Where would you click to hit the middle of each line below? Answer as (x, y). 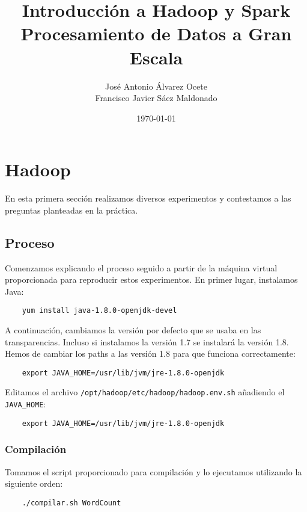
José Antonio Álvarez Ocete (156, 86)
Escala (156, 57)
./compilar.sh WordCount (71, 503)
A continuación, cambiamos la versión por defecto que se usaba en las (133, 330)
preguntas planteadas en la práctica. (71, 210)
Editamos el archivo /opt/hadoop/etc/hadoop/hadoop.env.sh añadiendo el (145, 392)
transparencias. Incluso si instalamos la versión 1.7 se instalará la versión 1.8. (147, 341)
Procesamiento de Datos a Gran (156, 33)
